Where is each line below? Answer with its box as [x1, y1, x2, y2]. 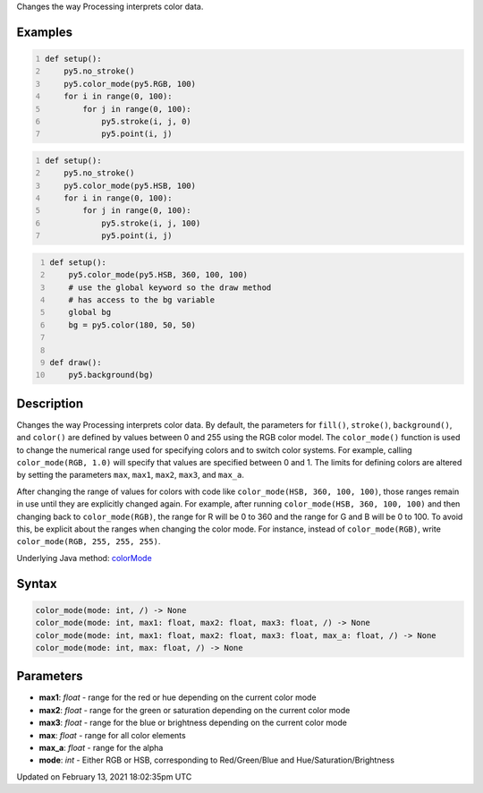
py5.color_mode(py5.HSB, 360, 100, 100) [68, 269, 248, 280]
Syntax [16, 576, 57, 591]
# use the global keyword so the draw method [68, 282, 272, 293]
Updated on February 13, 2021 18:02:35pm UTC [16, 771, 192, 782]
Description [16, 396, 84, 411]
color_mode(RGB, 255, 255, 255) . [16, 536, 161, 547]
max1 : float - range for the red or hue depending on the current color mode [38, 692, 317, 703]
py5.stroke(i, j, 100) [101, 217, 201, 228]
